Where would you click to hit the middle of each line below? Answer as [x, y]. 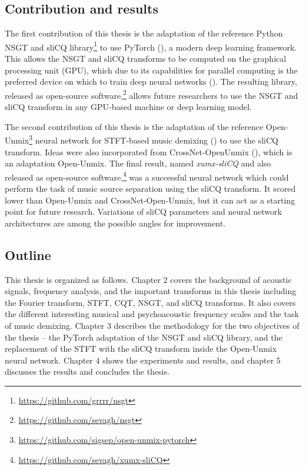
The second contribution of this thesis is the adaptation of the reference [134, 126]
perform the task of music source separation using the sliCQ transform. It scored [150, 188]
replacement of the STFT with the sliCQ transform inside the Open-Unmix [141, 349]
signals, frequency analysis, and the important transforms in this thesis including [151, 291]
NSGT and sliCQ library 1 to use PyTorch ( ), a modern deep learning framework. [151, 46]
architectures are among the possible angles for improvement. [115, 223]
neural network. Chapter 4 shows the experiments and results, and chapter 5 [143, 360]
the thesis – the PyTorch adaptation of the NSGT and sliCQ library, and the [144, 337]
